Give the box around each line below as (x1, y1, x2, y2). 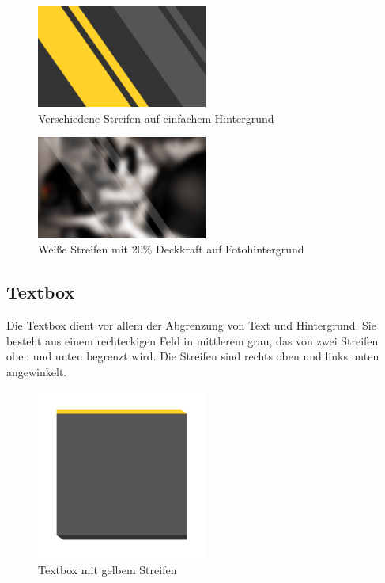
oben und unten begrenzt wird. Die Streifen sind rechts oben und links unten (6, 348, 379, 364)
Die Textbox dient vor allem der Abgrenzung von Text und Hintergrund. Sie (6, 316, 376, 333)
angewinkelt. (6, 363, 67, 379)
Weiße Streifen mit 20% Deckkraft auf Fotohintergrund (38, 241, 304, 257)
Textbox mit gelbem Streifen (38, 561, 177, 577)
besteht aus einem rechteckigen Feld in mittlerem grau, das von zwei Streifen (6, 332, 379, 349)
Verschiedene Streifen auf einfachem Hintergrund (38, 109, 274, 126)
